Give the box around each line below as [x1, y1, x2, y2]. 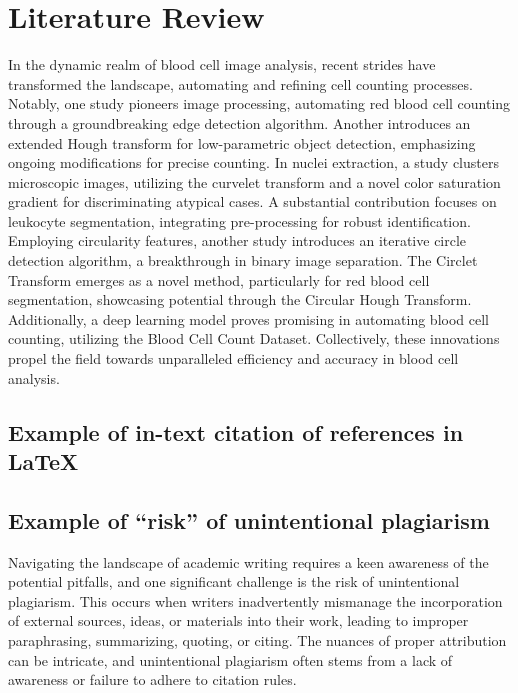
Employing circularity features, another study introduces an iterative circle [8, 230, 467, 251]
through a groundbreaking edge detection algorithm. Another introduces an [8, 112, 471, 133]
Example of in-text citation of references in [8, 416, 464, 447]
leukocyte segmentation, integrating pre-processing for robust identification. [8, 210, 471, 231]
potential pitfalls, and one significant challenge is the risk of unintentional [8, 571, 460, 592]
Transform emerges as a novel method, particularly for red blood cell [8, 269, 430, 290]
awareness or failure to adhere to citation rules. [8, 669, 297, 690]
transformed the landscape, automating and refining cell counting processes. [8, 73, 473, 94]
